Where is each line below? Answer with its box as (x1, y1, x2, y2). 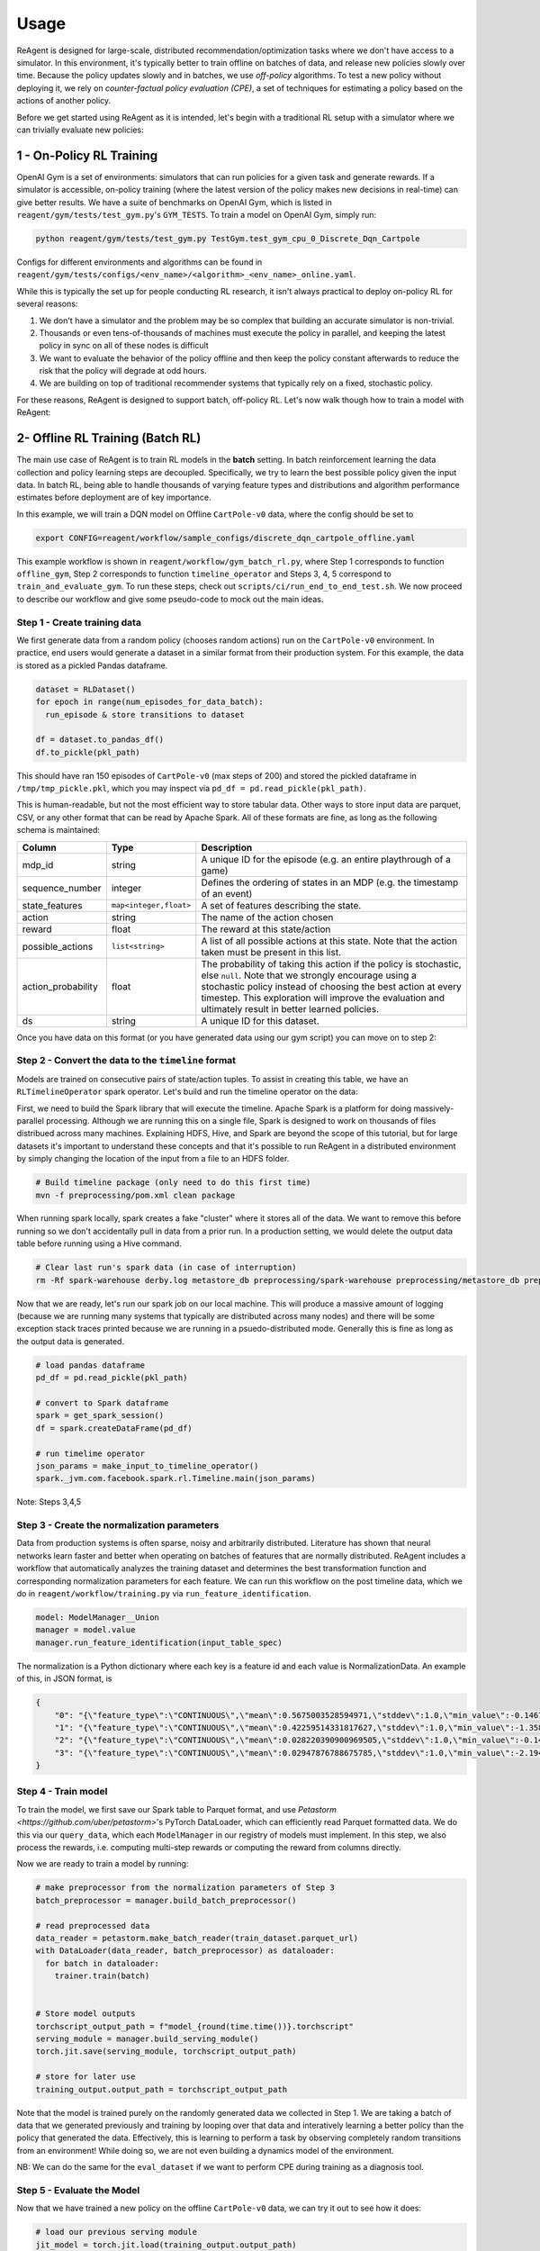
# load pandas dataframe (35, 1360, 146, 1370)
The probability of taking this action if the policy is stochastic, (201, 957, 463, 970)
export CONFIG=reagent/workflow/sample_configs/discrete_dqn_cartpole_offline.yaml (35, 532, 416, 543)
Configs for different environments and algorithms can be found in (16, 257, 263, 267)
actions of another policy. (16, 95, 112, 106)
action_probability (22, 980, 98, 992)
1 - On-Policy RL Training (16, 148, 157, 163)
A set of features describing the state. (201, 899, 362, 911)
